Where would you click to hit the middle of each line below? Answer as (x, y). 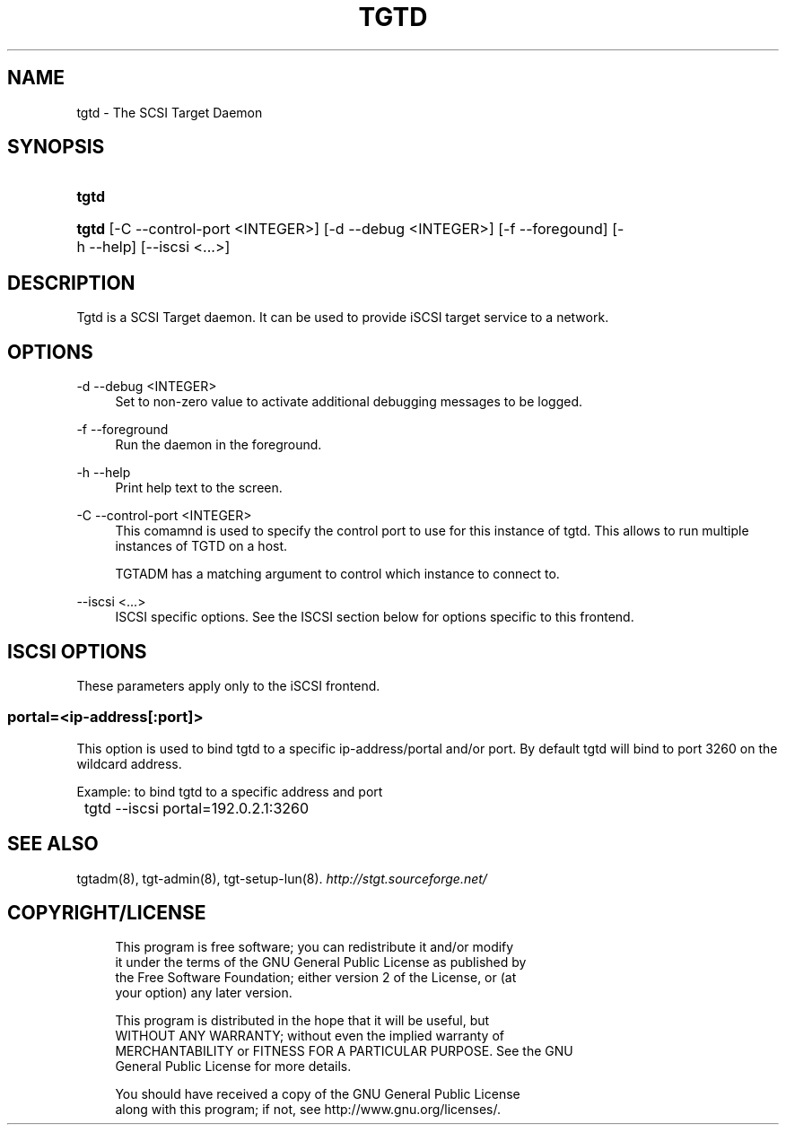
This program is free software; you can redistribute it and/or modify (314, 947)
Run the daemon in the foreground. (218, 445)
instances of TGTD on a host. (201, 546)
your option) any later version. (204, 993)
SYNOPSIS (56, 147)
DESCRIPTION (71, 283)
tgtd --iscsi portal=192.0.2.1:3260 (197, 808)
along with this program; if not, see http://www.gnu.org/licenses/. (308, 1110)
